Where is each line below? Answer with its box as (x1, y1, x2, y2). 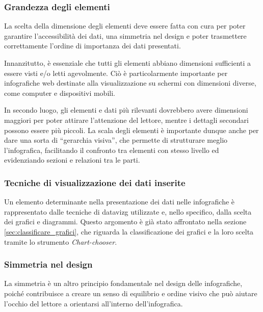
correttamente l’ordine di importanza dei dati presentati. (4, 40, 181, 51)
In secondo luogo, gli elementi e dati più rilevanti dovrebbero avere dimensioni (4, 105, 248, 115)
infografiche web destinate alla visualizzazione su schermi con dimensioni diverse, (4, 77, 256, 88)
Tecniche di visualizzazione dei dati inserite (4, 176, 186, 189)
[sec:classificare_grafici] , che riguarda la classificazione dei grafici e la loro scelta (4, 226, 254, 237)
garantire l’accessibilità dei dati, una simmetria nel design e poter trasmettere (4, 30, 247, 41)
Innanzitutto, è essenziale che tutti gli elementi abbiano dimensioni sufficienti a (4, 58, 251, 68)
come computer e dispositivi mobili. (4, 87, 115, 98)
